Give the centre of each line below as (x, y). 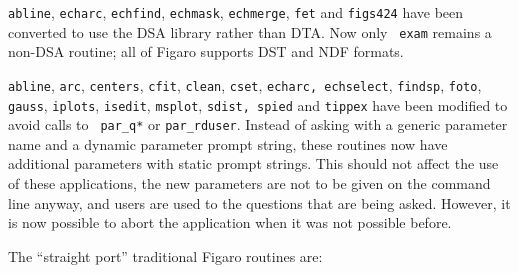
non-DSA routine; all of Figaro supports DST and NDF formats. (206, 51)
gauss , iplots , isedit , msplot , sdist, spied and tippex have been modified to (258, 104)
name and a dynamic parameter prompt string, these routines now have (228, 143)
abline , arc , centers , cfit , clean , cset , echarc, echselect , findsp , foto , (245, 84)
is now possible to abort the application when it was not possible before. (230, 222)
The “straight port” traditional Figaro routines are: (165, 255)
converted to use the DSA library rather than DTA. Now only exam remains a (250, 31)
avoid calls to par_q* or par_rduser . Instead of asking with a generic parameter (258, 124)
